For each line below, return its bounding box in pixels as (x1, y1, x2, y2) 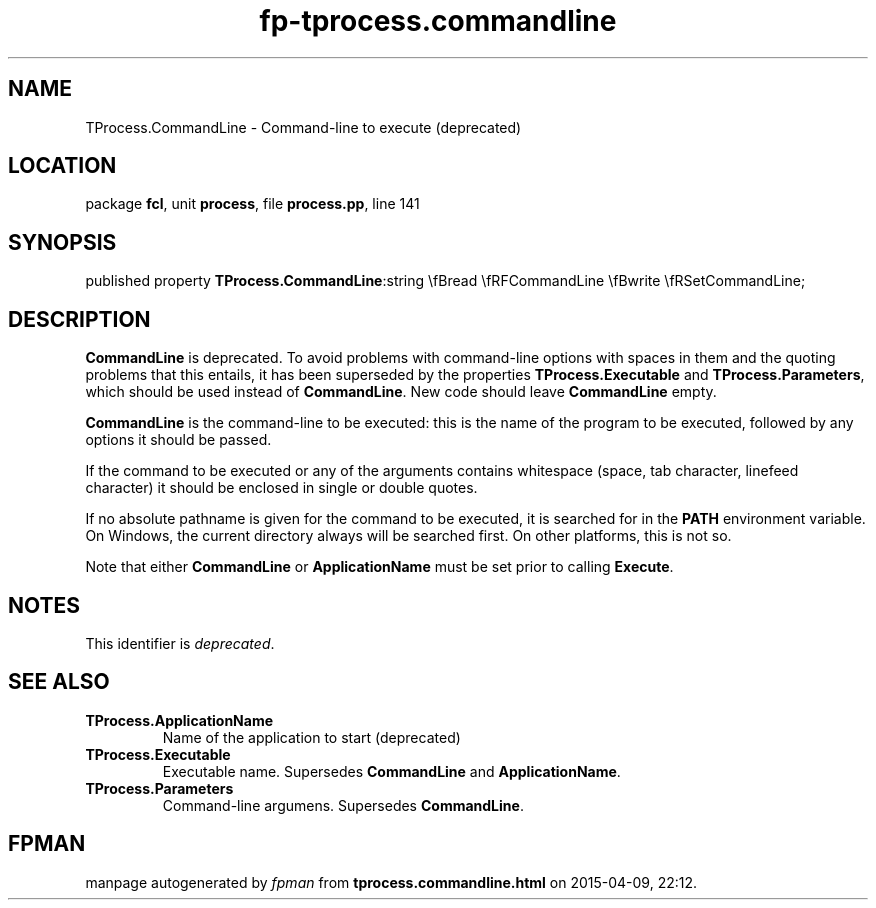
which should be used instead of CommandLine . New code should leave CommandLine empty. (85, 383, 717, 401)
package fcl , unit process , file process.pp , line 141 (85, 195, 420, 213)
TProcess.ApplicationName (85, 711, 274, 729)
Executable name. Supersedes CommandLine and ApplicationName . (162, 762, 621, 780)
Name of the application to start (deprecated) (162, 728, 461, 746)
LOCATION (8, 153, 117, 179)
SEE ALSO (8, 669, 110, 695)
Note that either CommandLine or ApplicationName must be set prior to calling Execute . (85, 558, 674, 576)
